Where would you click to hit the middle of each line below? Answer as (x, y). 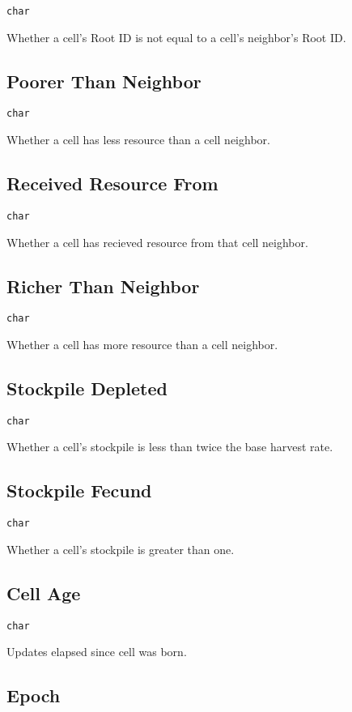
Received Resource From (112, 183)
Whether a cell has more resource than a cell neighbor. (142, 345)
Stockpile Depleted (87, 388)
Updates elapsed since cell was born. (97, 652)
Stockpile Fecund (79, 490)
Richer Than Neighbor (103, 286)
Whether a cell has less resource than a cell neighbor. (138, 140)
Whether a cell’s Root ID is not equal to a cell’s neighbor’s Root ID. (176, 37)
